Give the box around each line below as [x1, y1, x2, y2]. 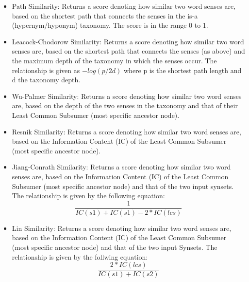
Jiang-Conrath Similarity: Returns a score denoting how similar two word [12, 162, 231, 172]
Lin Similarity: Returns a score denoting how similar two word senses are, [12, 223, 232, 233]
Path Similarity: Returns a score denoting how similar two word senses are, [12, 1, 236, 11]
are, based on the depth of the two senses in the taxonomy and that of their [12, 100, 238, 111]
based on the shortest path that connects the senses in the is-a [12, 10, 198, 20]
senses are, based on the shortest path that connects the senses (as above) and [12, 46, 245, 56]
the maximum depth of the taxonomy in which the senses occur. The [12, 55, 217, 65]
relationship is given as [12, 65, 80, 75]
